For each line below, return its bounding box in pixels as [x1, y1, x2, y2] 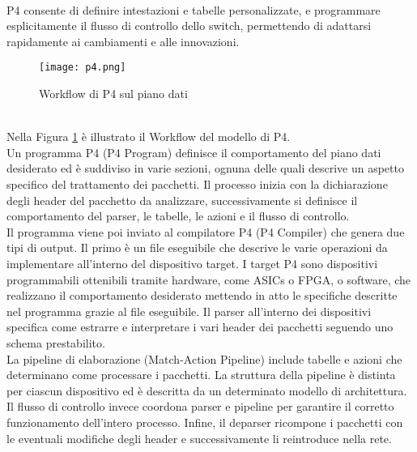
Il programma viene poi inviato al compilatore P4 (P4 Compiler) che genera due [6, 223, 405, 240]
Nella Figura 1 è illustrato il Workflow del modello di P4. [6, 128, 291, 145]
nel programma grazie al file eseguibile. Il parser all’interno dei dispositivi [6, 302, 372, 319]
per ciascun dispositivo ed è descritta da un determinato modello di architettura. [6, 382, 407, 399]
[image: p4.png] [39, 62, 126, 74]
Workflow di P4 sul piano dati [39, 85, 188, 102]
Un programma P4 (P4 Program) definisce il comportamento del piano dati [6, 143, 381, 160]
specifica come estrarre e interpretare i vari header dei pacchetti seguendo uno [6, 318, 394, 335]
